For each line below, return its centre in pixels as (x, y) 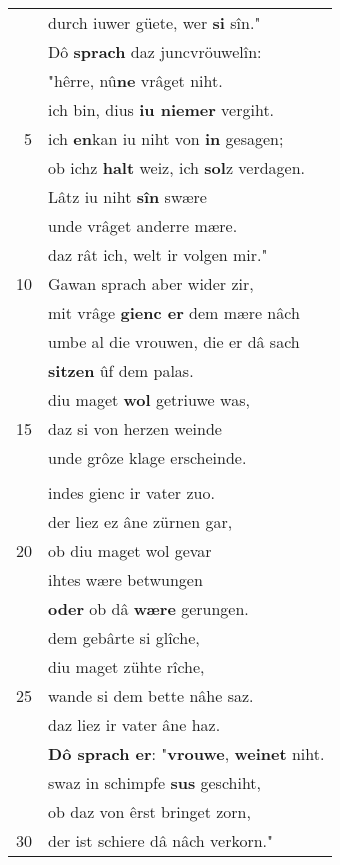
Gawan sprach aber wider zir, (151, 283)
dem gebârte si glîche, (124, 637)
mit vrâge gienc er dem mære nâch (174, 312)
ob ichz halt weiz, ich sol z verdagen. (177, 167)
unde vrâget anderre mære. (143, 225)
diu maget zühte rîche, (126, 666)
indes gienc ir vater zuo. (131, 492)
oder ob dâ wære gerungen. (148, 608)
